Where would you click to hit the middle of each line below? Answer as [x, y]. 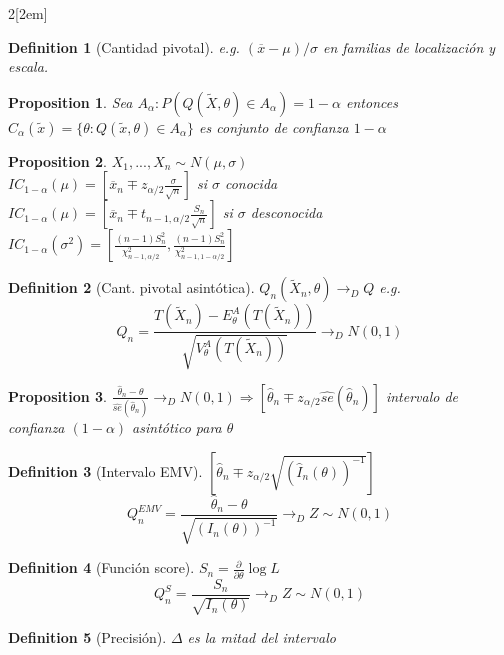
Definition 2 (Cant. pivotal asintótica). [131, 287]
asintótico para [177, 427]
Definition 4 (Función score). [101, 567]
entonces [372, 101]
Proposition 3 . [57, 395]
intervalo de [422, 395]
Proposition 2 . [57, 160]
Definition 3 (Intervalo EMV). [105, 470]
